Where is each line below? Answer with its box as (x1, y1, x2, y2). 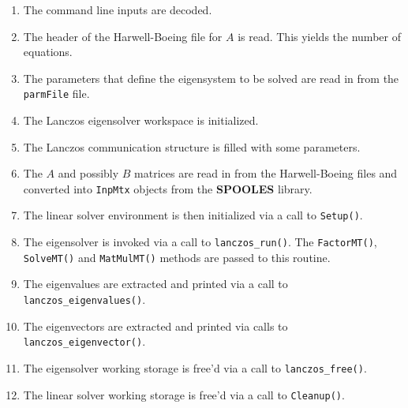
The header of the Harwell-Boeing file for (23, 28, 223, 44)
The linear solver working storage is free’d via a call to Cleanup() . (23, 386, 345, 402)
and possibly (58, 165, 119, 182)
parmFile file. (23, 85, 90, 102)
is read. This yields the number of (238, 28, 401, 44)
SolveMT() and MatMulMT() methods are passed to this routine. (23, 249, 331, 265)
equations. (23, 43, 73, 60)
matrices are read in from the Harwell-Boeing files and (134, 165, 398, 182)
